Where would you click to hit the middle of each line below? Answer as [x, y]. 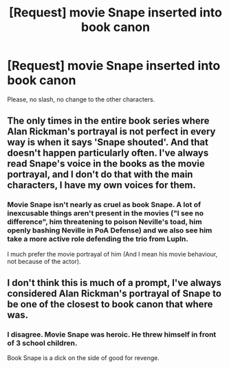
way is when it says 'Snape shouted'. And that [108, 142]
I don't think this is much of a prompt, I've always [115, 283]
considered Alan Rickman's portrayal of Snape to [115, 294]
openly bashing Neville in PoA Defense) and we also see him [110, 230]
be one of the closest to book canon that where [110, 304]
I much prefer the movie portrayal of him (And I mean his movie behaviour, [112, 254]
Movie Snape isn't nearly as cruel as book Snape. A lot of [104, 205]
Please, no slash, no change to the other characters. [81, 99]
